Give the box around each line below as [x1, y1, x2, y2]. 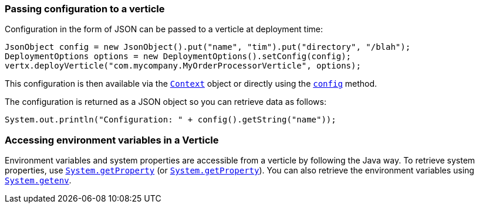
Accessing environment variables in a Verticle [5, 134, 219, 146]
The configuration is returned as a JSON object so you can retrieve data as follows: [5, 97, 326, 107]
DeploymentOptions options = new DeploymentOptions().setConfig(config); [5, 52, 352, 62]
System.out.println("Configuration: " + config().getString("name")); [5, 115, 336, 125]
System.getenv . [5, 175, 72, 186]
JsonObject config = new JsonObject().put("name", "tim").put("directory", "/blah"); [5, 42, 411, 52]
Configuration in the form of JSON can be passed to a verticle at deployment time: [5, 24, 323, 35]
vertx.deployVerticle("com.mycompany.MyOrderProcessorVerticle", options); [5, 61, 361, 71]
